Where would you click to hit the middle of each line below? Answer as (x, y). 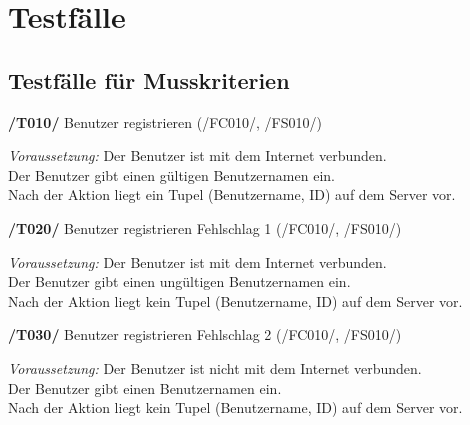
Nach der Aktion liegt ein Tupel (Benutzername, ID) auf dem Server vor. (232, 194)
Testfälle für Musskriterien (149, 79)
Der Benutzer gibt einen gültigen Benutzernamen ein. (171, 174)
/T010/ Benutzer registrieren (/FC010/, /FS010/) (165, 121)
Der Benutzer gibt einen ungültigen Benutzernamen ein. (179, 281)
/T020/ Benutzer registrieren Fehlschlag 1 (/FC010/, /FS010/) (205, 227)
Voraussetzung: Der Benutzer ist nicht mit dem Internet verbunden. (215, 367)
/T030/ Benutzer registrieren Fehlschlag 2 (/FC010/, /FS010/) (205, 334)
